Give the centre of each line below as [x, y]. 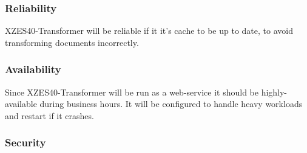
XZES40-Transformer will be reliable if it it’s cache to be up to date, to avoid [149, 31]
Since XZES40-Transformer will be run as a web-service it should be [132, 92]
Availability [33, 69]
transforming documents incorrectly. [72, 42]
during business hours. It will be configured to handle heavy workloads [171, 104]
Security [25, 142]
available [21, 104]
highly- [274, 92]
